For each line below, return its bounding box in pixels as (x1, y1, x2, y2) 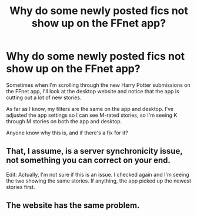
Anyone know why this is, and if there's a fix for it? (6, 129, 128, 136)
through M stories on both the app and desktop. (6, 117, 122, 124)
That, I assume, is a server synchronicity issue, (6, 146, 183, 156)
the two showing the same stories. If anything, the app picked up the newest (6, 177, 191, 184)
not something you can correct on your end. (6, 156, 171, 166)
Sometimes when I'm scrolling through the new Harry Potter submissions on (6, 81, 191, 89)
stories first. (6, 183, 35, 190)
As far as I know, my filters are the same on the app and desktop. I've (6, 105, 174, 112)
